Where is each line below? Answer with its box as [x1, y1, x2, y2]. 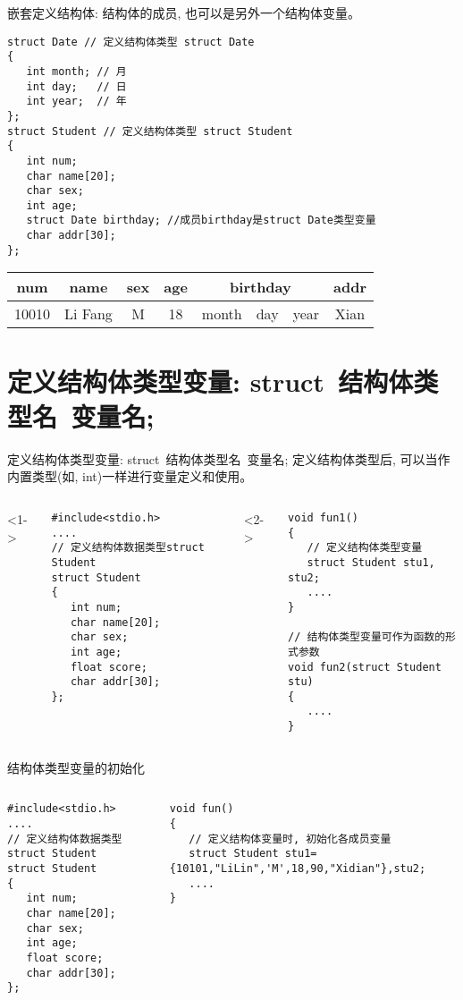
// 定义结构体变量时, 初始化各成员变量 [189, 832, 391, 845]
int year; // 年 [26, 95, 127, 108]
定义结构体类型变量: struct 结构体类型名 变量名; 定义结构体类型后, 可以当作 [7, 449, 450, 468]
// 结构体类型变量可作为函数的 [288, 631, 446, 644]
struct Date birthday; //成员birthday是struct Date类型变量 [26, 214, 376, 227]
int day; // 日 [26, 80, 127, 93]
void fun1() [288, 511, 358, 524]
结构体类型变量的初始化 [7, 758, 145, 776]
